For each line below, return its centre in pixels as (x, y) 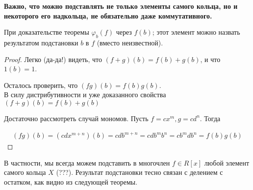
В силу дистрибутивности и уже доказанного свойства (85, 95)
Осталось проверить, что (41, 85)
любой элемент (227, 162)
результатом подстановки (41, 42)
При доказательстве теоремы (47, 32)
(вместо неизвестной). (130, 42)
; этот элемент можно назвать (196, 32)
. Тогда (210, 118)
